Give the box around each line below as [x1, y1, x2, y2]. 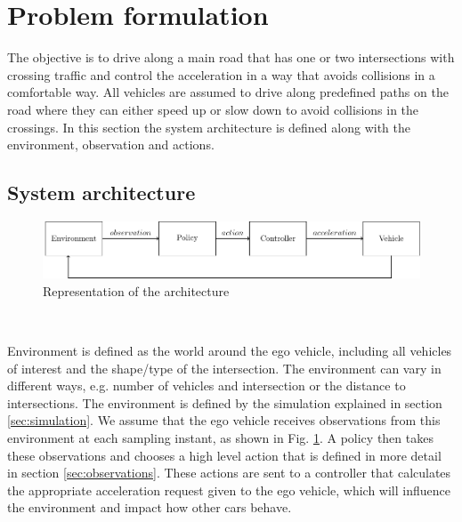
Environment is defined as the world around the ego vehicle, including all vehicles [7, 341, 452, 359]
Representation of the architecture [43, 281, 230, 300]
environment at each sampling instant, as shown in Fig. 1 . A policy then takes [7, 428, 434, 446]
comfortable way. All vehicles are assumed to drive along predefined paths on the [7, 83, 449, 101]
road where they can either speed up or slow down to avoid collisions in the [7, 100, 419, 118]
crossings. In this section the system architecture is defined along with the [7, 117, 410, 136]
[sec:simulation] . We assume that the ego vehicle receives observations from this [7, 411, 441, 430]
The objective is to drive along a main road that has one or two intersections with [7, 48, 455, 67]
